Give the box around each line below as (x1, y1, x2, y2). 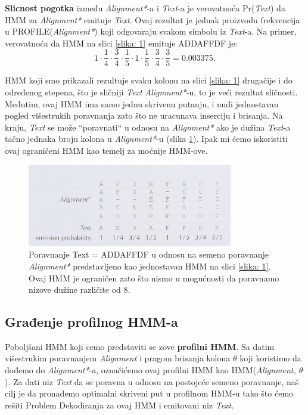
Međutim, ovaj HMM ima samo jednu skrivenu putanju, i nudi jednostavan (5, 97, 279, 110)
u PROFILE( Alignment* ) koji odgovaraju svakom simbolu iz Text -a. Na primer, (5, 25, 297, 38)
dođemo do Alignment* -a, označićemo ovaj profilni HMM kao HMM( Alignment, (5, 364, 296, 376)
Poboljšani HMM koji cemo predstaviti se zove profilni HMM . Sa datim (5, 340, 275, 352)
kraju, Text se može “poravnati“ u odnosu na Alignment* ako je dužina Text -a (5, 120, 291, 133)
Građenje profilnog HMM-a (5, 312, 178, 331)
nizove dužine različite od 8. (29, 283, 130, 296)
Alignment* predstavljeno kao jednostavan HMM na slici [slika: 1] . (29, 259, 271, 272)
